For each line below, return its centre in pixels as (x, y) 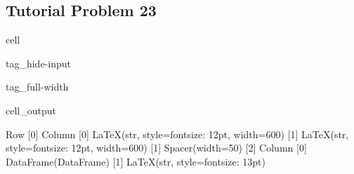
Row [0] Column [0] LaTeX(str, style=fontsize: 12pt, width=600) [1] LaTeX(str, (177, 134)
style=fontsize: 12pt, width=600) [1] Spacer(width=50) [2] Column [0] (156, 148)
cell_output (31, 110)
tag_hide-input (38, 63)
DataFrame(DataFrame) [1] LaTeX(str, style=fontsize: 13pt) (136, 161)
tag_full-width (37, 87)
